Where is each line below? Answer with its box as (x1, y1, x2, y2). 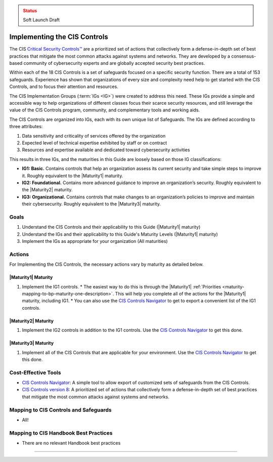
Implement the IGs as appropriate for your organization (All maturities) (22, 238, 168, 244)
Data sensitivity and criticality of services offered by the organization (22, 133, 166, 139)
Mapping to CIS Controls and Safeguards (9, 406, 112, 413)
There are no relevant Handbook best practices (22, 440, 121, 446)
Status (23, 8, 37, 14)
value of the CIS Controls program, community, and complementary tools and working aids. (9, 107, 200, 113)
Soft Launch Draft (23, 17, 60, 23)
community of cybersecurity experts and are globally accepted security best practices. (23, 60, 205, 66)
